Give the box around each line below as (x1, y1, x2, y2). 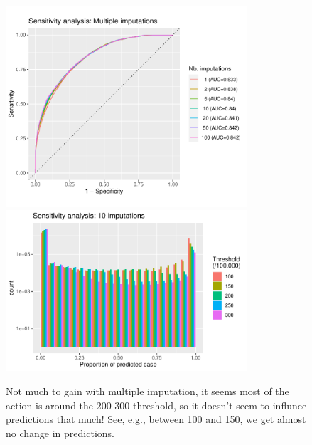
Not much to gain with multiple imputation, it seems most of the (6, 383, 289, 398)
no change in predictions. (6, 425, 114, 440)
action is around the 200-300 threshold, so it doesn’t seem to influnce (6, 397, 307, 412)
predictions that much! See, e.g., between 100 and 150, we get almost (6, 412, 306, 426)
